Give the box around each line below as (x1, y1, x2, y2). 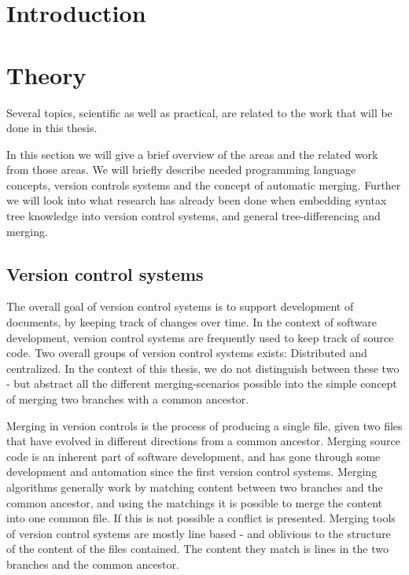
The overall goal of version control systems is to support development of (6, 298, 354, 315)
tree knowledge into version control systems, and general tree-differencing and (6, 208, 381, 224)
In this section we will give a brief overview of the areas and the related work (6, 146, 378, 162)
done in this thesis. (6, 120, 98, 136)
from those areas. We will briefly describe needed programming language (6, 161, 356, 178)
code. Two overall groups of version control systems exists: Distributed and (6, 345, 367, 361)
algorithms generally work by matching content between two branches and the (6, 478, 383, 495)
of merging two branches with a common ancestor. (6, 391, 249, 407)
